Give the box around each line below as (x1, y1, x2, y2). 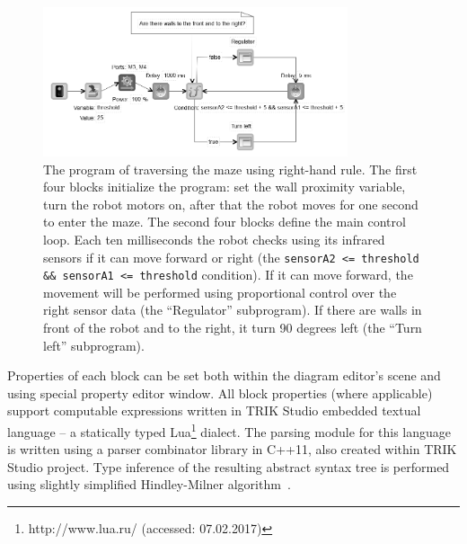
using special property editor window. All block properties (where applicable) (7, 383, 433, 402)
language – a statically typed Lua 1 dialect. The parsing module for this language (7, 420, 452, 441)
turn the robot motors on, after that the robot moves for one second (43, 194, 419, 213)
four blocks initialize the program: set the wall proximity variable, (43, 177, 406, 196)
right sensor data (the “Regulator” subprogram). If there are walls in (43, 300, 422, 319)
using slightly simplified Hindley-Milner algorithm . (7, 475, 291, 494)
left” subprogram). (43, 335, 145, 354)
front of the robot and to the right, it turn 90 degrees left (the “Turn (43, 318, 422, 337)
